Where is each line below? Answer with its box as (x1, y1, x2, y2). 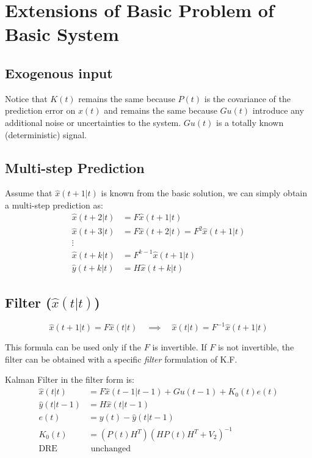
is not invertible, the (217, 341, 294, 353)
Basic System (5, 21, 119, 46)
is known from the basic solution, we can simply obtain (101, 187, 308, 199)
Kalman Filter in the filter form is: (5, 373, 134, 386)
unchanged (90, 445, 131, 454)
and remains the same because (104, 104, 217, 117)
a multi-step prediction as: (5, 198, 103, 211)
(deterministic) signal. (5, 128, 87, 141)
